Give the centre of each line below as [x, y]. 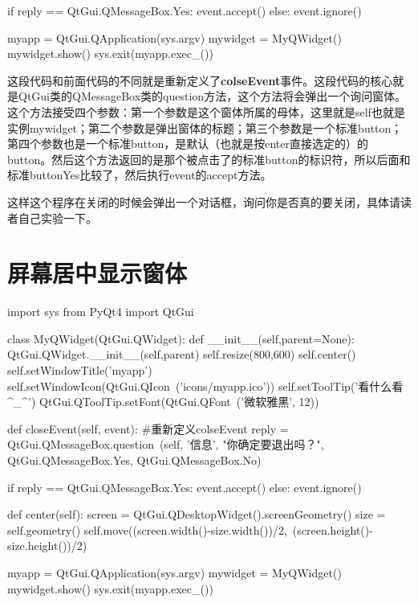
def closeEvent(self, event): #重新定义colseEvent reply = [148, 428]
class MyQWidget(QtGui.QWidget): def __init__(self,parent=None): [181, 338]
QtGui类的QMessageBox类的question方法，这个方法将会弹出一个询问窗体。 [212, 96]
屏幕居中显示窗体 [97, 273]
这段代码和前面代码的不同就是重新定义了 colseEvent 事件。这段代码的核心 [200, 80]
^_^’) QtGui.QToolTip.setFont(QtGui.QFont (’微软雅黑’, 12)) [163, 402]
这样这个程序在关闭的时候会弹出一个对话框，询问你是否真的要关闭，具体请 [204, 201]
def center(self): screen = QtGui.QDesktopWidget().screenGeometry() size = [197, 514]
